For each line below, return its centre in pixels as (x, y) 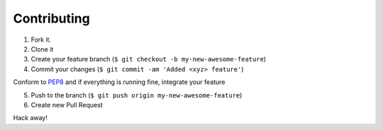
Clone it (42, 49)
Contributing (51, 18)
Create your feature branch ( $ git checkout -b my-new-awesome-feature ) (148, 59)
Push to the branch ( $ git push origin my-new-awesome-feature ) (137, 95)
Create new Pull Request (67, 105)
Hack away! (30, 118)
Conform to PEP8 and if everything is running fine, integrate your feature (119, 82)
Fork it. (41, 40)
